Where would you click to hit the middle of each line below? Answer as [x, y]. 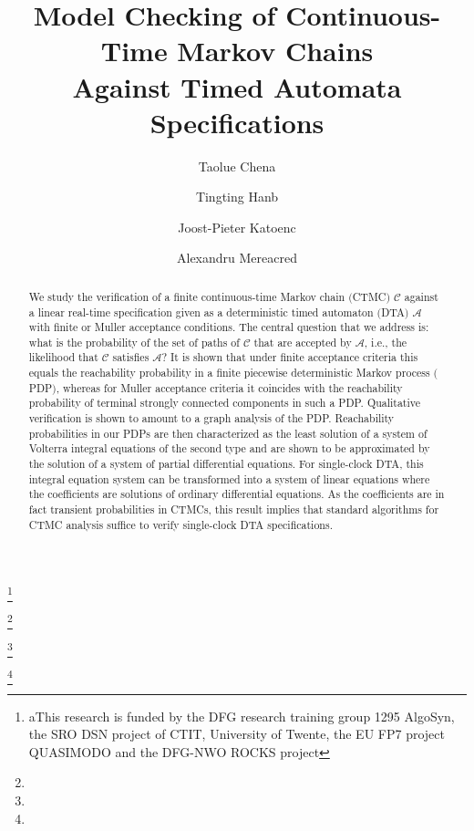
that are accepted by [303, 342]
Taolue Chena [237, 166]
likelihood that [63, 357]
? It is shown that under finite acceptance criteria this [290, 357]
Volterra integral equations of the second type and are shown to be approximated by [229, 448]
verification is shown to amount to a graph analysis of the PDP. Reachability [211, 418]
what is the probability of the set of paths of [134, 342]
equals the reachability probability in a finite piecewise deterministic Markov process [229, 373]
